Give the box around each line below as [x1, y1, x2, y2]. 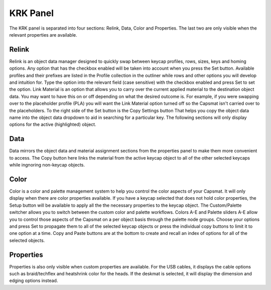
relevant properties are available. [9, 32, 77, 38]
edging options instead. [9, 277, 58, 283]
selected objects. [9, 237, 45, 243]
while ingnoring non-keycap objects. [9, 162, 85, 168]
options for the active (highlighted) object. [9, 121, 96, 127]
